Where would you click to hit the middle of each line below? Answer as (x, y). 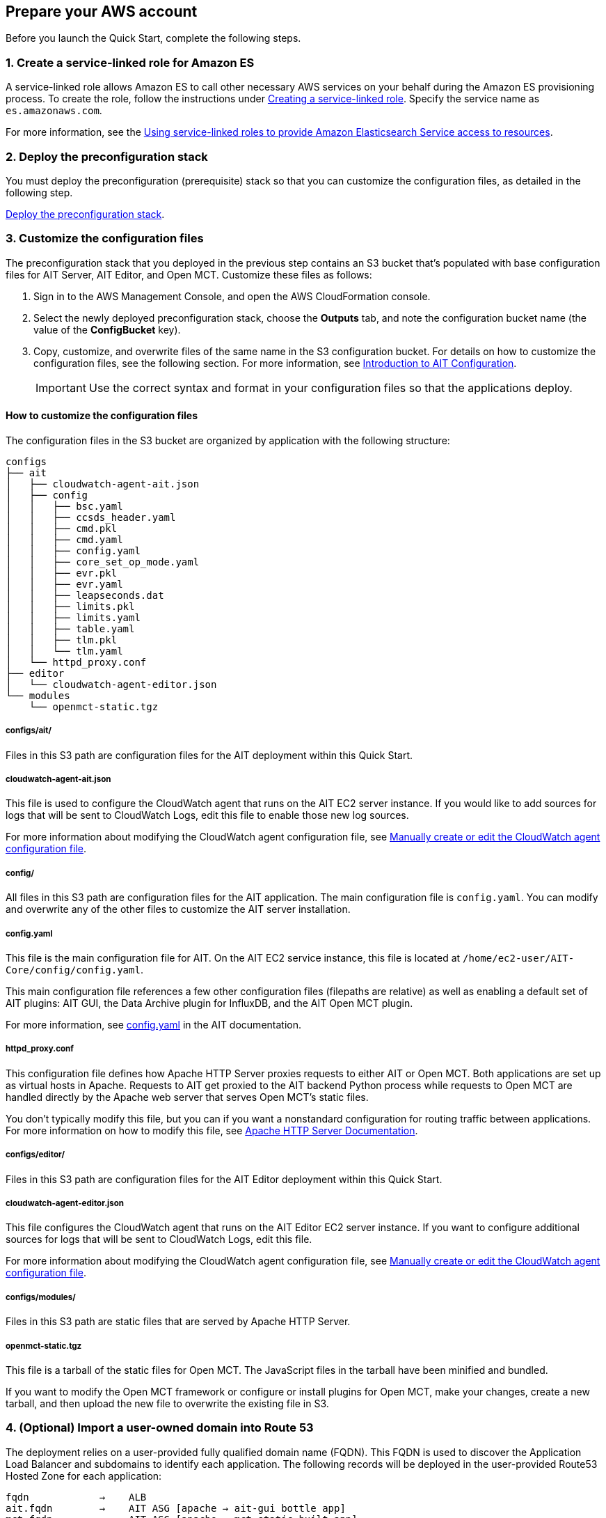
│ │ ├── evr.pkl (62, 573)
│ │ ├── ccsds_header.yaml (91, 517)
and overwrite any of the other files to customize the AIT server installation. (178, 909)
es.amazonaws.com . (54, 111)
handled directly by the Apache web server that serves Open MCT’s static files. (187, 1097)
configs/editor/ (35, 1155)
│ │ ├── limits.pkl (70, 606)
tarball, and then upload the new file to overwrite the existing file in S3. (167, 1403)
